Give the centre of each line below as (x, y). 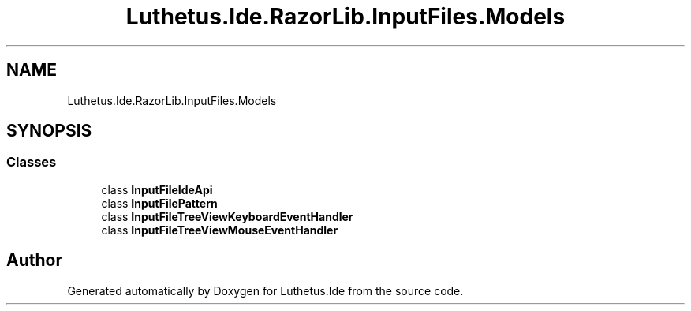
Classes (32, 162)
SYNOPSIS (49, 131)
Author (34, 260)
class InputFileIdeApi (157, 189)
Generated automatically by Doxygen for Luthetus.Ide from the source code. (265, 290)
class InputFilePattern (159, 203)
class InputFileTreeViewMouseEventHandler (220, 230)
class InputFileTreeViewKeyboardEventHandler (227, 216)
